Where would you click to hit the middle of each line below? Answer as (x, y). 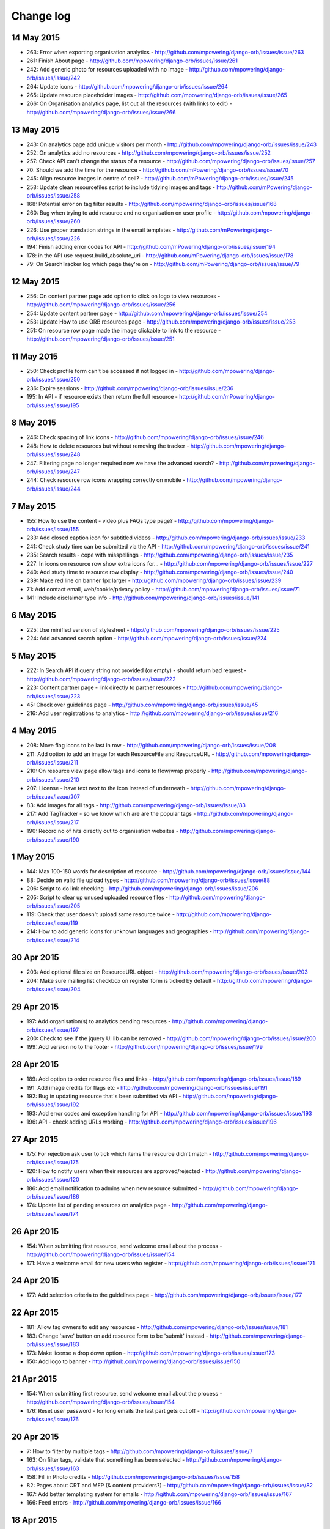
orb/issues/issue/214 (53, 940)
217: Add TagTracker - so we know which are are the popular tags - (111, 814)
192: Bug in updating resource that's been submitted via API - (104, 1096)
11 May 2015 (35, 356)
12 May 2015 (35, 281)
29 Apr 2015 (35, 1007)
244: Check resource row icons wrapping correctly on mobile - (106, 480)
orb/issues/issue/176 (53, 1419)
